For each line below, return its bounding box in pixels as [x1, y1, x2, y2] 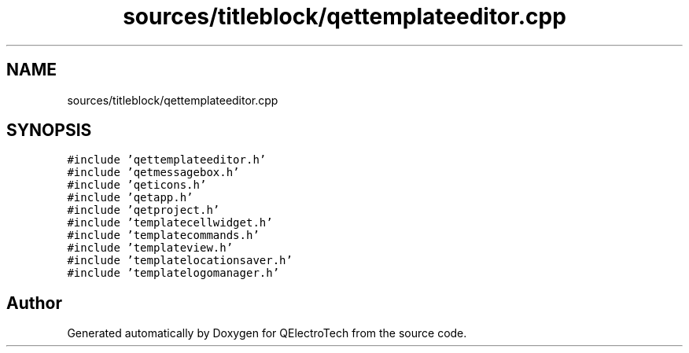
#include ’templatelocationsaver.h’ [67, 254, 293, 267]
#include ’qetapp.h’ [67, 191, 193, 204]
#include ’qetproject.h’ [67, 204, 220, 217]
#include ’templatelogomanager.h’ [67, 267, 280, 280]
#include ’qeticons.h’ [67, 178, 207, 192]
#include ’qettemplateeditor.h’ [67, 153, 267, 167]
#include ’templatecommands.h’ [67, 229, 260, 242]
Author [6, 292, 62, 313]
